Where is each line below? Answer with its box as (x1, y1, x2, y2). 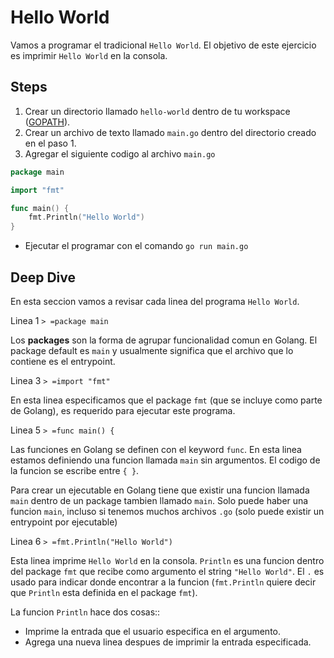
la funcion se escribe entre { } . (10, 464, 140, 476)
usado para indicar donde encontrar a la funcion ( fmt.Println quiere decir (10, 576, 317, 588)
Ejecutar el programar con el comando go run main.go (24, 240, 249, 252)
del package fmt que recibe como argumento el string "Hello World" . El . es (10, 565, 325, 577)
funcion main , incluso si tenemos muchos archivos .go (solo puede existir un (10, 505, 325, 517)
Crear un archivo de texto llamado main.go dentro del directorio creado (24, 126, 317, 138)
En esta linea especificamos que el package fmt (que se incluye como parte (10, 394, 323, 406)
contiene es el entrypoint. (10, 355, 116, 367)
